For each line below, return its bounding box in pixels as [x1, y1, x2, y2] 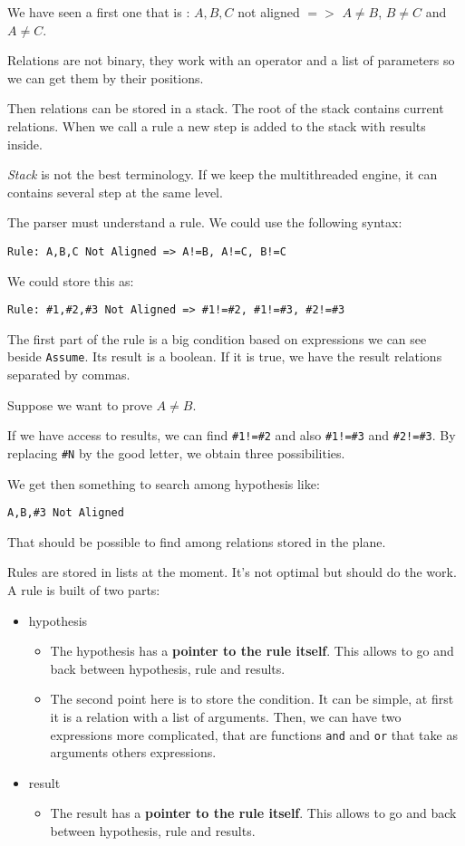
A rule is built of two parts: [7, 581, 160, 600]
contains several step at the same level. [7, 182, 223, 201]
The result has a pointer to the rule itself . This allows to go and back [50, 803, 457, 822]
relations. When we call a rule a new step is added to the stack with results [7, 116, 426, 135]
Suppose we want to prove [7, 395, 152, 414]
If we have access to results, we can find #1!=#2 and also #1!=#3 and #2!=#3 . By [7, 426, 456, 445]
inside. [7, 134, 43, 153]
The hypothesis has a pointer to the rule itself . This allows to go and [50, 641, 454, 660]
